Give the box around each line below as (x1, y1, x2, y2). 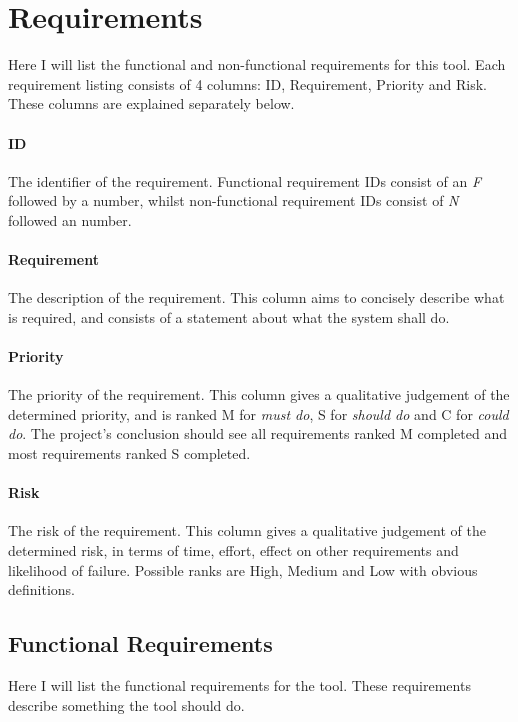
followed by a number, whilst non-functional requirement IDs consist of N (8, 190, 459, 211)
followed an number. (8, 209, 132, 230)
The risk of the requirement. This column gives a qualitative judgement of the (8, 520, 486, 541)
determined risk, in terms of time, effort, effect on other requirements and (8, 540, 459, 561)
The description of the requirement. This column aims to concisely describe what (8, 287, 505, 308)
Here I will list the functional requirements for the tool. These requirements (8, 675, 471, 696)
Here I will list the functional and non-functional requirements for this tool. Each (8, 54, 506, 75)
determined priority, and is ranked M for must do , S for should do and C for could (8, 403, 509, 424)
